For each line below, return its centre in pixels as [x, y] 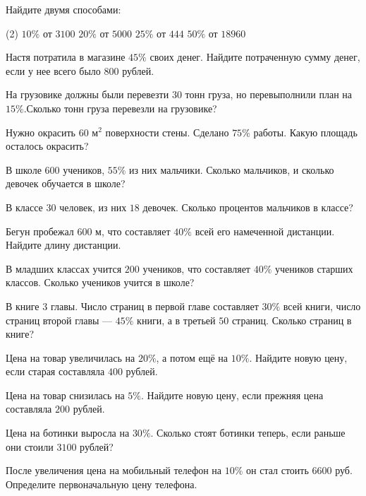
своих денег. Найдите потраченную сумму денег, [255, 57]
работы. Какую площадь [305, 132]
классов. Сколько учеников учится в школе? [100, 282]
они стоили [30, 446]
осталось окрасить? [47, 146]
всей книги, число [322, 306]
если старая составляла [55, 371]
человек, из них [93, 207]
